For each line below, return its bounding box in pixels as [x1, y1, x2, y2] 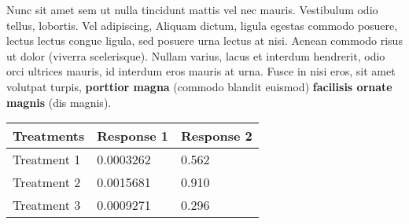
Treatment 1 [13, 150, 81, 169]
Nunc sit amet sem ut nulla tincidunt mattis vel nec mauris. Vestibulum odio [6, 2, 378, 17]
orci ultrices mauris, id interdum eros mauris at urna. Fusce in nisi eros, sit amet [6, 63, 396, 79]
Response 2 [180, 127, 252, 145]
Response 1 [97, 127, 168, 145]
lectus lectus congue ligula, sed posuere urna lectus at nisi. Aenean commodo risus [6, 32, 403, 49]
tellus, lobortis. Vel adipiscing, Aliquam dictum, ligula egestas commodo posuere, [6, 17, 398, 33]
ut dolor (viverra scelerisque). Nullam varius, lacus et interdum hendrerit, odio [6, 47, 385, 64]
